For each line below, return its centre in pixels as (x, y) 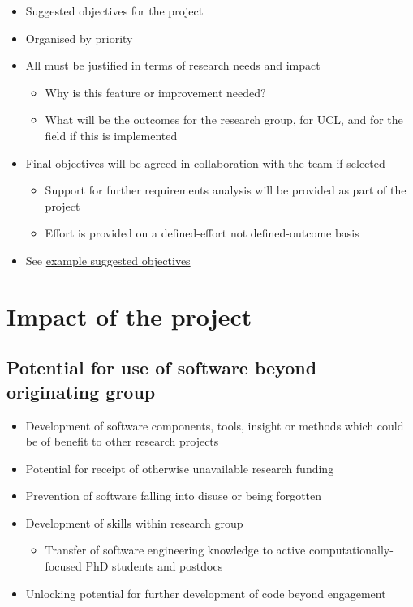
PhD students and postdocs (154, 566)
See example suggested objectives (108, 260)
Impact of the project (129, 316)
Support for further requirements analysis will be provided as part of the (226, 190)
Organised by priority (79, 38)
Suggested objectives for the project (114, 11)
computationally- (351, 550)
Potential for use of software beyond (162, 368)
